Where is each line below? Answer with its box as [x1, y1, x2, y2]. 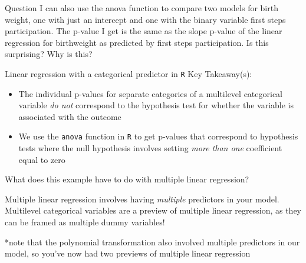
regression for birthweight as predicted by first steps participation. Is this [5, 36, 269, 48]
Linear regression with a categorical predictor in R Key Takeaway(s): [5, 67, 252, 79]
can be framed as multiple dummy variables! [5, 216, 165, 228]
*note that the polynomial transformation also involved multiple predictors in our [5, 235, 300, 248]
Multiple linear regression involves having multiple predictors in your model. [5, 192, 279, 205]
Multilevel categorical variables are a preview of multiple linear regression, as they [5, 204, 302, 217]
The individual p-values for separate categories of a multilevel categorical [18, 87, 282, 99]
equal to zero [18, 153, 65, 165]
